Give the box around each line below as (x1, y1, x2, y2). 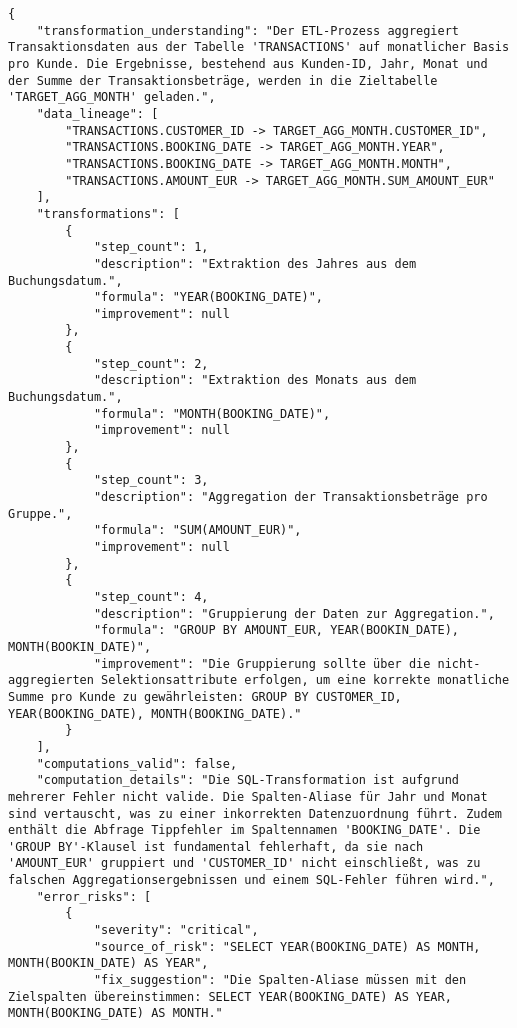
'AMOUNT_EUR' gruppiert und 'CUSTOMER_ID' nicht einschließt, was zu (8, 856, 481, 871)
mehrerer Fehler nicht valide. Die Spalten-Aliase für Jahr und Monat (8, 789, 488, 804)
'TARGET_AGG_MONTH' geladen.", (8, 90, 216, 105)
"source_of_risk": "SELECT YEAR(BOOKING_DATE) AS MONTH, (93, 939, 481, 954)
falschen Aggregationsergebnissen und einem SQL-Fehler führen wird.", (8, 873, 495, 888)
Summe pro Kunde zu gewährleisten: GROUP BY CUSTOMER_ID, (8, 689, 402, 704)
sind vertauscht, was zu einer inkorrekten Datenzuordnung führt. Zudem (8, 806, 502, 821)
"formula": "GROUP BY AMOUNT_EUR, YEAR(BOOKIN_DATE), (93, 623, 460, 638)
